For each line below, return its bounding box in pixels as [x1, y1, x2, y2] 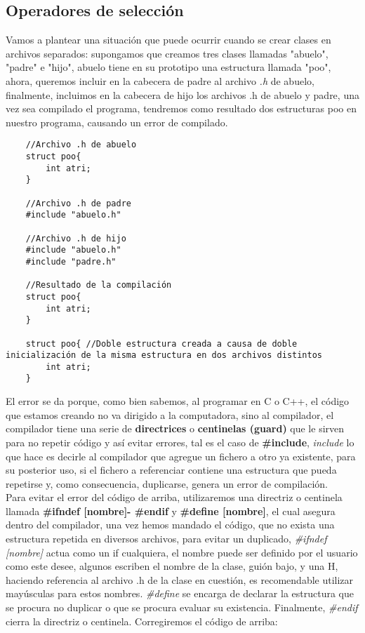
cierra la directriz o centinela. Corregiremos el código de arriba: [6, 613, 278, 628]
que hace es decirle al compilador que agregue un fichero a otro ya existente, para [6, 448, 356, 463]
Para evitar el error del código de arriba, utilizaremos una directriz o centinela [6, 490, 343, 505]
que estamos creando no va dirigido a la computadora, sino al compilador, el [6, 407, 334, 422]
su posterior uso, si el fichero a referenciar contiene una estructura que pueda [6, 462, 337, 477]
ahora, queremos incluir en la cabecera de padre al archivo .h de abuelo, [6, 73, 314, 88]
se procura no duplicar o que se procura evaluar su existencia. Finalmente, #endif [6, 600, 358, 615]
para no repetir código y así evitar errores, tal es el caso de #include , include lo [6, 434, 354, 449]
